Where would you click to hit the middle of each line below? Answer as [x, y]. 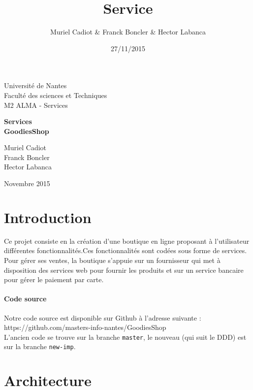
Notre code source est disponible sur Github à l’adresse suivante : [103, 317]
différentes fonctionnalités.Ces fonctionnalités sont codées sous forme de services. [126, 250]
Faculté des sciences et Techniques [56, 95]
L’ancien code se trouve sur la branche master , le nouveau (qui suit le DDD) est [125, 337]
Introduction [48, 217]
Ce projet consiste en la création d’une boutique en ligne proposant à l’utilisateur [127, 241]
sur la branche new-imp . [40, 346]
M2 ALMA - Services [36, 105]
